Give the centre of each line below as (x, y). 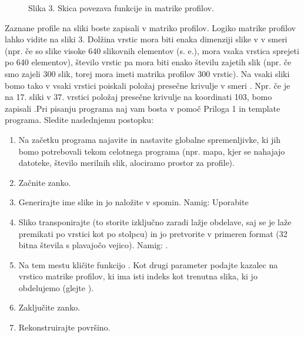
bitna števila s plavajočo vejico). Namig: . (93, 245)
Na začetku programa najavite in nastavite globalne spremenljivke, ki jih (149, 139)
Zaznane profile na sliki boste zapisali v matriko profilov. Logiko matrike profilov (150, 27)
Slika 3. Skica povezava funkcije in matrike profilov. (121, 8)
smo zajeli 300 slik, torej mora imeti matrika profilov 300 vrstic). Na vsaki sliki (147, 73)
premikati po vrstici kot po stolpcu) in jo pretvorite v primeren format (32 (153, 233)
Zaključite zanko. (49, 307)
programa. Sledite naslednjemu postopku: (79, 120)
